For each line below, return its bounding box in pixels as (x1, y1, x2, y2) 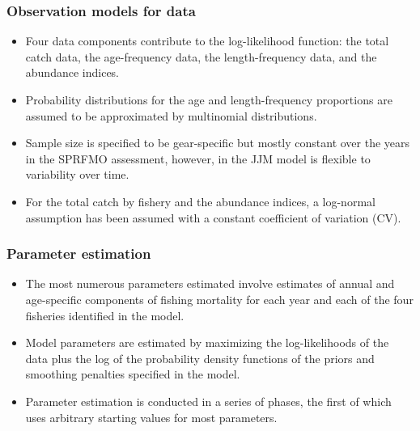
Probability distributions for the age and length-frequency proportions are (25, 91, 392, 108)
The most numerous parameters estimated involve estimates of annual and (25, 275, 395, 292)
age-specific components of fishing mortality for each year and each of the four (25, 290, 414, 307)
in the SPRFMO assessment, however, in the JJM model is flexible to (25, 150, 371, 167)
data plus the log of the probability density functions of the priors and (25, 349, 375, 366)
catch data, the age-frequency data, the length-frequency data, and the (25, 48, 377, 65)
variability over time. (25, 166, 129, 183)
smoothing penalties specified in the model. (25, 366, 240, 382)
